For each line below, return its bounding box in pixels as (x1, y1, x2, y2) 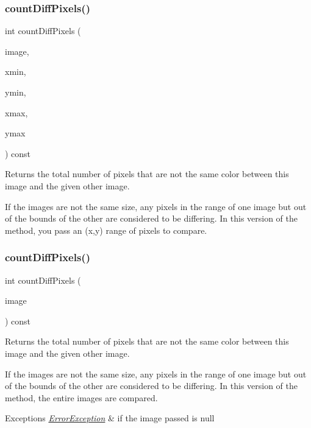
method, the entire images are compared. (5, 391, 158, 404)
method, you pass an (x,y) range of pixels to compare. (5, 223, 207, 236)
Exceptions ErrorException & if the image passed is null (5, 412, 215, 424)
